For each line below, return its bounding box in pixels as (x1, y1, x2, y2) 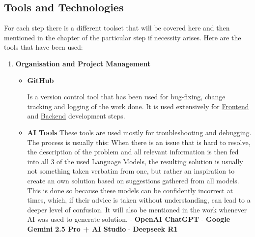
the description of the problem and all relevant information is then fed (27, 147, 239, 157)
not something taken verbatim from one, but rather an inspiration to (27, 166, 235, 176)
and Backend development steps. (27, 111, 125, 121)
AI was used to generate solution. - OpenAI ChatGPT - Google (27, 214, 230, 224)
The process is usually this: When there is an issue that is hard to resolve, (27, 137, 251, 147)
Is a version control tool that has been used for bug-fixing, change (27, 91, 226, 102)
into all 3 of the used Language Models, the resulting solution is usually (27, 156, 243, 166)
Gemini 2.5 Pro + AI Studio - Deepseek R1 (27, 223, 178, 234)
